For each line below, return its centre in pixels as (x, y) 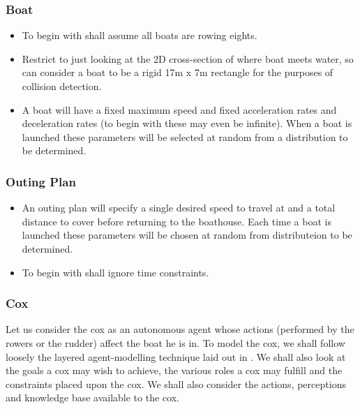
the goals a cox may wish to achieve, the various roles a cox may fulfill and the (174, 370)
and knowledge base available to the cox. (92, 397)
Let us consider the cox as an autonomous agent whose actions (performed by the (180, 329)
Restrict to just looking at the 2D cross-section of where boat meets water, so (188, 58)
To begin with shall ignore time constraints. (115, 272)
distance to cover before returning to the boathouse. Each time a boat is (177, 221)
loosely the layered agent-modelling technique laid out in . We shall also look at (176, 356)
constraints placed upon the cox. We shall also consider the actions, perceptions (176, 384)
